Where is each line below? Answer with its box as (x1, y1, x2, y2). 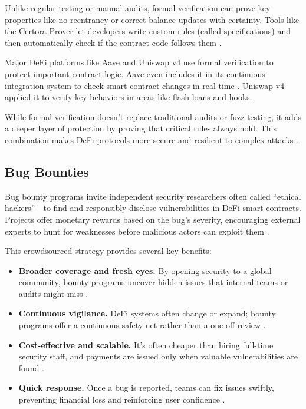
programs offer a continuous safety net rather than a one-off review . (18, 319, 266, 331)
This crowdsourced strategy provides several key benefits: (5, 245, 212, 257)
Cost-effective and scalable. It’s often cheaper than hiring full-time (18, 338, 274, 351)
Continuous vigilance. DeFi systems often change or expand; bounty (18, 307, 276, 319)
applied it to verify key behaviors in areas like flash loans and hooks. (5, 91, 252, 103)
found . (18, 361, 45, 374)
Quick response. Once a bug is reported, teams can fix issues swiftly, (18, 381, 274, 394)
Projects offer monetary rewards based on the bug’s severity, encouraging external (5, 213, 301, 225)
